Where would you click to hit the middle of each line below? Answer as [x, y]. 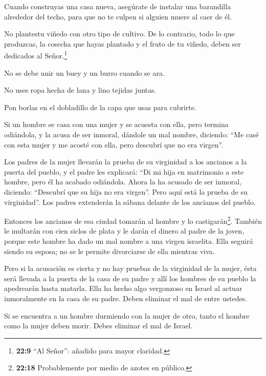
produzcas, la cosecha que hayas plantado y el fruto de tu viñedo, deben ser [123, 43]
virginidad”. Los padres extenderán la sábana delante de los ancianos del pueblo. [130, 202]
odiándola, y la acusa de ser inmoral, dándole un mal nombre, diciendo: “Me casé [131, 134]
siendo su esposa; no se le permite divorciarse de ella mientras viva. [109, 251]
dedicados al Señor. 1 [36, 55]
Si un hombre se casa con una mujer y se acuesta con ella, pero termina [116, 124]
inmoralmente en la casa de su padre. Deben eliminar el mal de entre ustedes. [126, 298]
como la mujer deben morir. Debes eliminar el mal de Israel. [98, 326]
